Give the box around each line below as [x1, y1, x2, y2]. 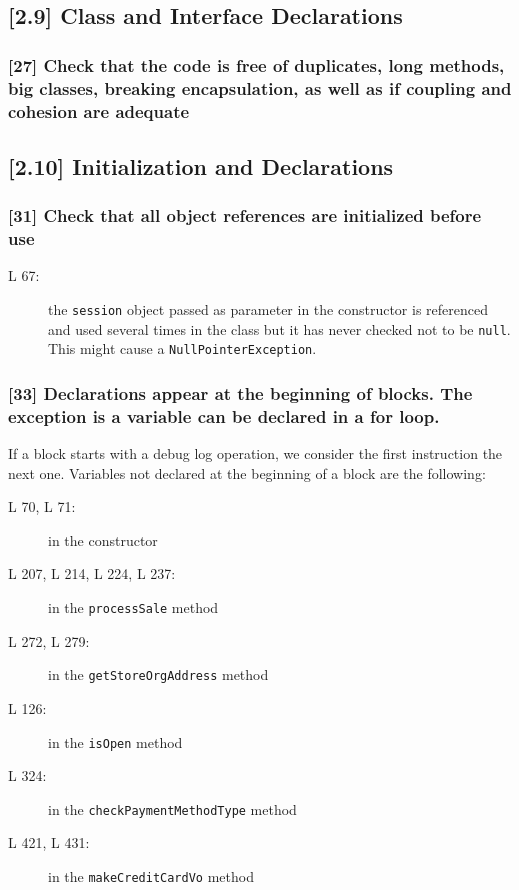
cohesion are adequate [8, 98, 190, 123]
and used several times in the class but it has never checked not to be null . [48, 318, 511, 339]
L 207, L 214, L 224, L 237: [8, 563, 176, 584]
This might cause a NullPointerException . [48, 338, 317, 359]
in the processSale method [48, 597, 219, 618]
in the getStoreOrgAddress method [48, 664, 269, 685]
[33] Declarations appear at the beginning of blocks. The [8, 380, 473, 405]
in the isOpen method [48, 731, 183, 752]
